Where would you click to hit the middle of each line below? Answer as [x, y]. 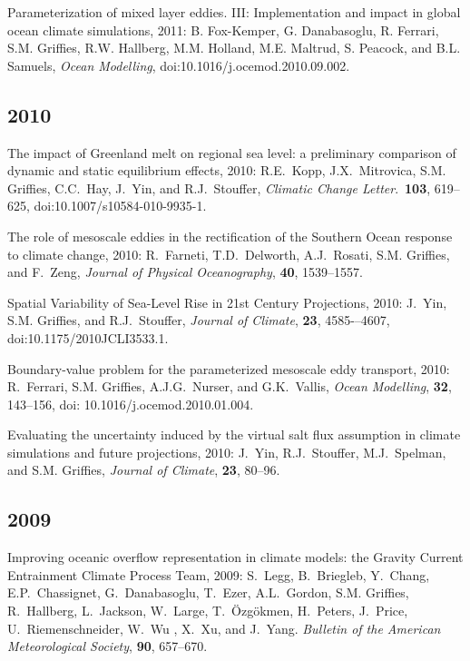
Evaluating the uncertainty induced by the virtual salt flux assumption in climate [234, 434]
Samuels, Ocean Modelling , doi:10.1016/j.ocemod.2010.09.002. [179, 65]
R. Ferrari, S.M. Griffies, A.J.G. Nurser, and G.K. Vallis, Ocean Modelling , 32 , [230, 386]
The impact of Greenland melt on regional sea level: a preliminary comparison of [232, 152]
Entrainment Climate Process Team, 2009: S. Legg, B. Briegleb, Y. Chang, [219, 574]
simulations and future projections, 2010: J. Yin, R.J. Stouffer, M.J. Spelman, [227, 452]
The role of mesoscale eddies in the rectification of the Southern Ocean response [230, 236]
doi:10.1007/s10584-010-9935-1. [120, 206]
